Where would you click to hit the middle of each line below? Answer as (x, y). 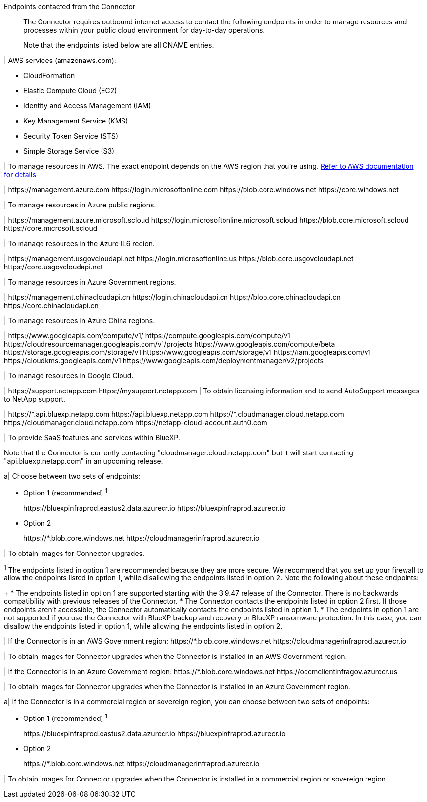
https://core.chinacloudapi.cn (51, 305)
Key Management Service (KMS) (76, 121)
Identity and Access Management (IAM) (87, 106)
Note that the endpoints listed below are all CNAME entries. (119, 45)
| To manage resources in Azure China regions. (80, 320)
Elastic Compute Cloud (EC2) (70, 91)
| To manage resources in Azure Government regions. (90, 282)
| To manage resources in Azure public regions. (80, 205)
